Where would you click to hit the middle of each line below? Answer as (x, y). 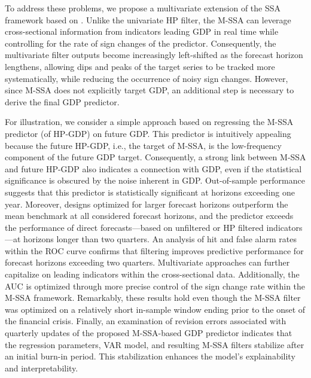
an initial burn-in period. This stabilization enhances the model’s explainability (150, 356)
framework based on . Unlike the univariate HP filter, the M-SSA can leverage (148, 19)
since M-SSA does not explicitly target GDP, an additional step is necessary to (150, 90)
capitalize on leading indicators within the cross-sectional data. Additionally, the (152, 274)
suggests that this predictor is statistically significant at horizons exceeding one (150, 192)
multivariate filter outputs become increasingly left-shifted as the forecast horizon (154, 55)
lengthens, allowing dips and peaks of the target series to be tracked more (140, 66)
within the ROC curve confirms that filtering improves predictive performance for (154, 250)
